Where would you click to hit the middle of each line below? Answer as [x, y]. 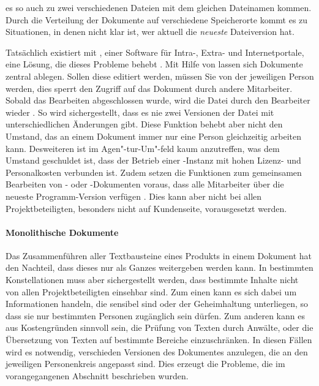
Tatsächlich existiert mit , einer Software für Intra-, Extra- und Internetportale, [155, 52]
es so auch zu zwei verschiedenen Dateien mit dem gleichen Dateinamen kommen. [159, 7]
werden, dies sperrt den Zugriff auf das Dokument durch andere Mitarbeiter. [149, 88]
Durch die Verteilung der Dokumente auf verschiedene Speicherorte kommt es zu [157, 19]
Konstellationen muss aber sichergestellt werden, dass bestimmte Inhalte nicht [152, 280]
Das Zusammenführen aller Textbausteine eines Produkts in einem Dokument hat [159, 255]
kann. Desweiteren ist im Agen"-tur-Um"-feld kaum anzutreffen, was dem [143, 148]
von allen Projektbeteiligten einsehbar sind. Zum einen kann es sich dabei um [151, 291]
